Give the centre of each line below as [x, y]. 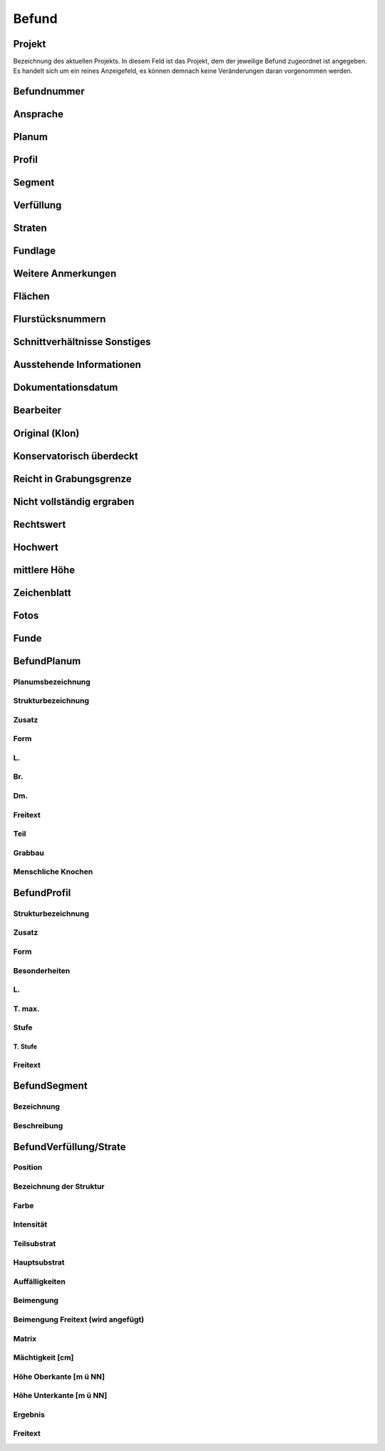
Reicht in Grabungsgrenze [72, 479]
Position [28, 1167]
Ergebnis [29, 1415]
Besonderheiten [42, 970]
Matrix [25, 1338]
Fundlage [35, 251]
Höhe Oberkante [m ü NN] [59, 1377]
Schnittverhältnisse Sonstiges [82, 342]
